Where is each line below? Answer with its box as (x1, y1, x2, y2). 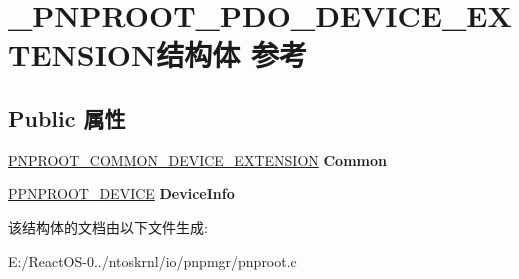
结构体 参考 (156, 34, 307, 75)
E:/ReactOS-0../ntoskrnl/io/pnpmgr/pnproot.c (8, 250, 297, 271)
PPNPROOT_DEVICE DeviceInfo (8, 183, 235, 204)
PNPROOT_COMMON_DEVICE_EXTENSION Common (8, 149, 387, 170)
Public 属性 (8, 102, 126, 133)
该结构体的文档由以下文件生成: (8, 216, 208, 237)
